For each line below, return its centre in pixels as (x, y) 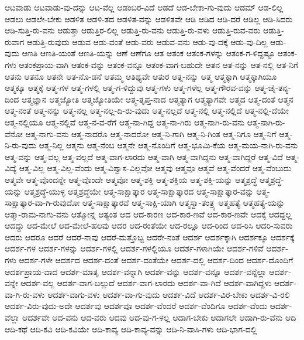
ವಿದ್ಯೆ (11, 168)
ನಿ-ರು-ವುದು (20, 145)
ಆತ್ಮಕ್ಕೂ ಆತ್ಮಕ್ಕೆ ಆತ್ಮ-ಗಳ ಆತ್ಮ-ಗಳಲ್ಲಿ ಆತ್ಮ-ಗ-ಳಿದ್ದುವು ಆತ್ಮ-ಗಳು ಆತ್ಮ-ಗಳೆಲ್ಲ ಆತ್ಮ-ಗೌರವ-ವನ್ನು (128, 88)
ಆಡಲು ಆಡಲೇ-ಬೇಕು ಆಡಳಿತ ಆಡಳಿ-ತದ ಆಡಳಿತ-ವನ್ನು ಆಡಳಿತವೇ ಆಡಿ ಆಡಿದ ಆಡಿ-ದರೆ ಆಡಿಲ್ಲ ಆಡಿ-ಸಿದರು (149, 18)
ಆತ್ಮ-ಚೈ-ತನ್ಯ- (273, 88)
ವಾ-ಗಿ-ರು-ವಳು (25, 294)
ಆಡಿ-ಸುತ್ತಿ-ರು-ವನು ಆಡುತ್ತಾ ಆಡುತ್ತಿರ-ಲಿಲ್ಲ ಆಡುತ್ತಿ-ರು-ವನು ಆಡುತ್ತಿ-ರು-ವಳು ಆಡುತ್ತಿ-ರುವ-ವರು (133, 30)
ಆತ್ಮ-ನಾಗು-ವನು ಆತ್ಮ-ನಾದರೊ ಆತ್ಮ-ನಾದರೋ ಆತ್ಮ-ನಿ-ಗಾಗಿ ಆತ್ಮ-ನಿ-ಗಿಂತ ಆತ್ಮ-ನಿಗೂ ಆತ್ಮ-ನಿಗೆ (151, 133)
